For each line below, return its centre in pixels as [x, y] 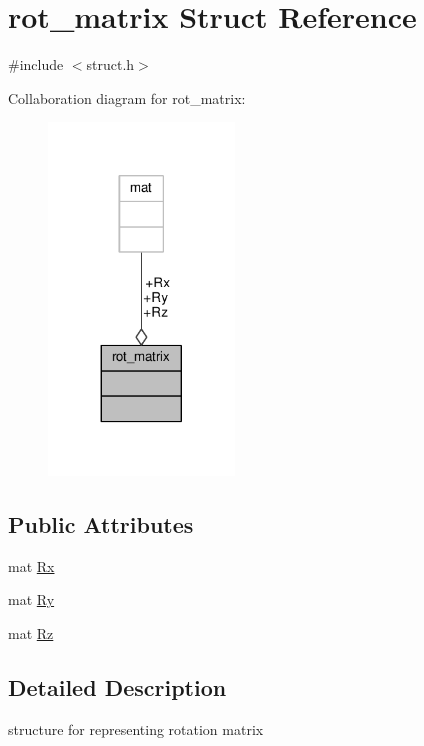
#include [36, 64]
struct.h [110, 64]
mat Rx [31, 565]
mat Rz [31, 632]
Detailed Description [117, 686]
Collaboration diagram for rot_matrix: [127, 97]
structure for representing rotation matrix [136, 728]
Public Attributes [101, 523]
